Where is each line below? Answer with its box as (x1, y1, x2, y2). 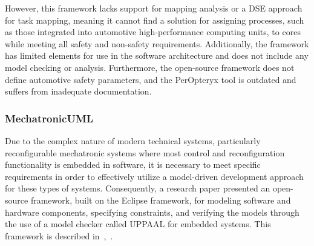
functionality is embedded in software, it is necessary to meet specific (5, 158, 261, 171)
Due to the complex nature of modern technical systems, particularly (5, 134, 261, 147)
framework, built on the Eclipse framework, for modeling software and (30, 193, 291, 206)
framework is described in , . (5, 229, 113, 242)
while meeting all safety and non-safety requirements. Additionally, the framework (5, 37, 309, 50)
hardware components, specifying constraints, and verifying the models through (5, 205, 299, 218)
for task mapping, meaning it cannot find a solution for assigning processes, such (5, 13, 304, 26)
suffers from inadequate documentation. (5, 85, 152, 98)
